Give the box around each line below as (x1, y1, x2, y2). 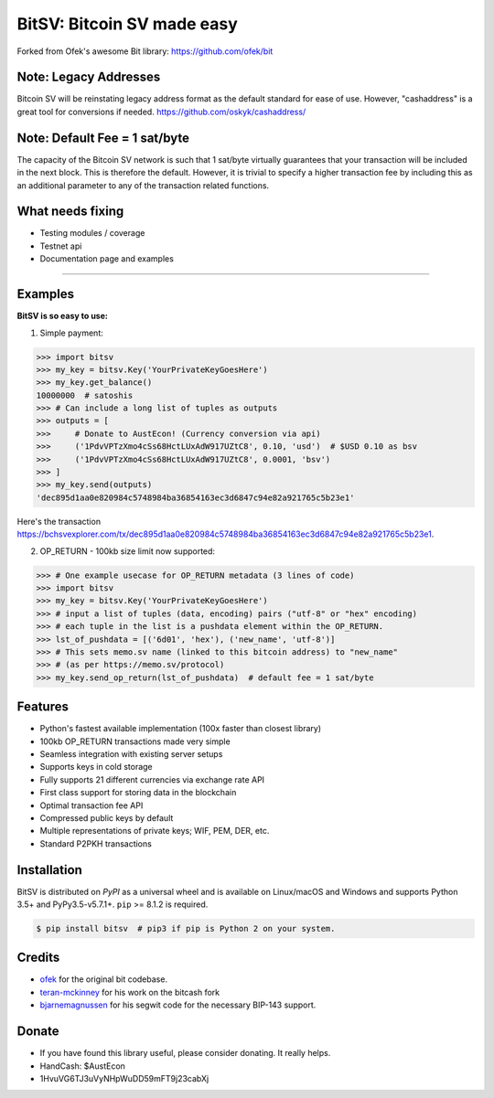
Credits (16, 950, 60, 965)
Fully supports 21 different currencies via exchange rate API (39, 773, 265, 785)
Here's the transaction (16, 516, 101, 527)
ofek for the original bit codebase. (39, 974, 168, 985)
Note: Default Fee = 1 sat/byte (16, 130, 190, 145)
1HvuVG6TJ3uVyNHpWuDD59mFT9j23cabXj (39, 1072, 209, 1083)
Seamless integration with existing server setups (39, 748, 223, 759)
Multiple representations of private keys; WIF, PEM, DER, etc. (39, 826, 270, 837)
